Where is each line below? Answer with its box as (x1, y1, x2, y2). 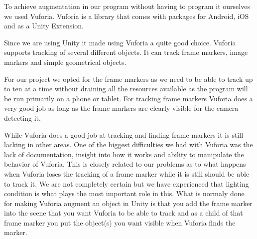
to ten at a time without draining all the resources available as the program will (4, 83, 248, 94)
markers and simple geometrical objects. (4, 56, 127, 67)
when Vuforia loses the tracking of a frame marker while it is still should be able (4, 168, 250, 179)
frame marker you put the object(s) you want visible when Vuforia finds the (4, 217, 236, 228)
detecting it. (4, 112, 41, 123)
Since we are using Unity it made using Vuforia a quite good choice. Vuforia (4, 37, 236, 47)
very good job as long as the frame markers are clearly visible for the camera (4, 103, 239, 113)
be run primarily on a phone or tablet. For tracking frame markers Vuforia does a (4, 93, 253, 103)
